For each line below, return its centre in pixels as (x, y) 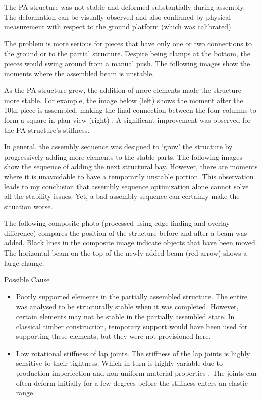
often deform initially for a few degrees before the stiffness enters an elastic (132, 383)
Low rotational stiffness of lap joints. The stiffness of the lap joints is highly (133, 353)
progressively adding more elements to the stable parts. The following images (123, 156)
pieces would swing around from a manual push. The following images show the (127, 63)
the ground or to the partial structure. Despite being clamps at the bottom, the (127, 53)
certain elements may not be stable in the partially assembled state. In (125, 316)
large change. (24, 262)
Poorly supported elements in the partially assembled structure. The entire (132, 296)
